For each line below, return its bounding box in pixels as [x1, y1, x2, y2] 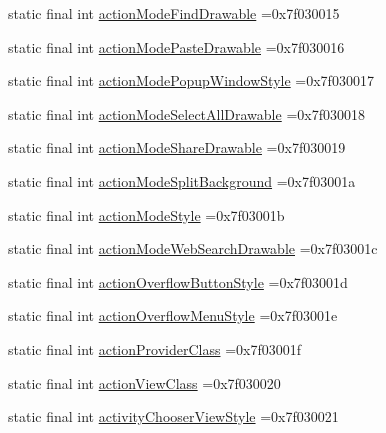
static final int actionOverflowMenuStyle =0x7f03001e [8, 305, 338, 326]
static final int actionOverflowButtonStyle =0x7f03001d [8, 271, 348, 292]
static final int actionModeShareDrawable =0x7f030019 [8, 137, 346, 158]
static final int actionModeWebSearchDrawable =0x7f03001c [8, 238, 378, 259]
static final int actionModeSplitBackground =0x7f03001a [8, 170, 356, 191]
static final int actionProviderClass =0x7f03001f [8, 338, 301, 359]
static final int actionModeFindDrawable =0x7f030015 [8, 3, 340, 23]
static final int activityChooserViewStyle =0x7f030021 [8, 406, 339, 427]
